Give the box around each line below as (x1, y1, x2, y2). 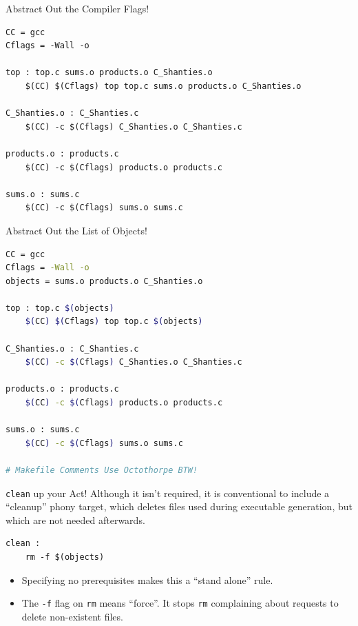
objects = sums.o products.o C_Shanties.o (6, 276, 203, 286)
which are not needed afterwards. (6, 512, 145, 527)
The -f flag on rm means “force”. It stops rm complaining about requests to (21, 596, 339, 610)
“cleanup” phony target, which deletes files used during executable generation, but (6, 499, 352, 514)
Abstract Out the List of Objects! (6, 223, 147, 237)
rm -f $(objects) (25, 552, 105, 563)
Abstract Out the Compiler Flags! (6, 1, 149, 15)
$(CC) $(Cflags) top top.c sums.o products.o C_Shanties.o (25, 81, 302, 91)
